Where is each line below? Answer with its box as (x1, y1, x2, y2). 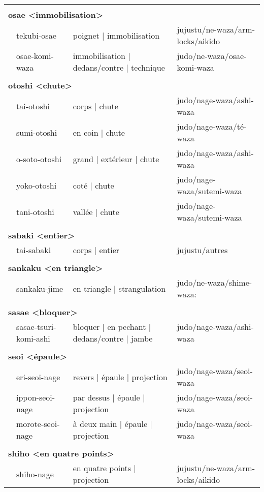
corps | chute (73, 100, 118, 112)
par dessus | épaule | (73, 391, 145, 403)
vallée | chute (73, 205, 119, 218)
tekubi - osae (16, 29, 56, 41)
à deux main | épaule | (73, 418, 152, 429)
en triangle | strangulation (73, 282, 166, 294)
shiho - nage (16, 468, 54, 480)
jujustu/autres (177, 244, 228, 256)
